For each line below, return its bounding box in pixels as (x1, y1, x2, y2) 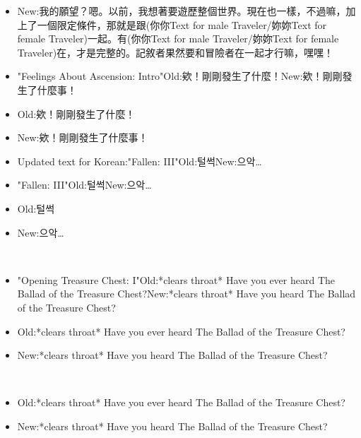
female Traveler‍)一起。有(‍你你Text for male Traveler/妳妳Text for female (17, 31, 339, 46)
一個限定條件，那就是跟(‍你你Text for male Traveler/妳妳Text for (37, 17, 327, 32)
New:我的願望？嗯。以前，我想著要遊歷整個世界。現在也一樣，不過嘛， (17, 4, 346, 18)
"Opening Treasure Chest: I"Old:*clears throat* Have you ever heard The (17, 272, 335, 287)
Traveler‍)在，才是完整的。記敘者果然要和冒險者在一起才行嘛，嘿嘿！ (17, 45, 334, 59)
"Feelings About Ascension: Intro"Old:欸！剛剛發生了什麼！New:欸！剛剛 (17, 69, 343, 83)
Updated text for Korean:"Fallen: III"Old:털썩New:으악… (17, 153, 262, 168)
